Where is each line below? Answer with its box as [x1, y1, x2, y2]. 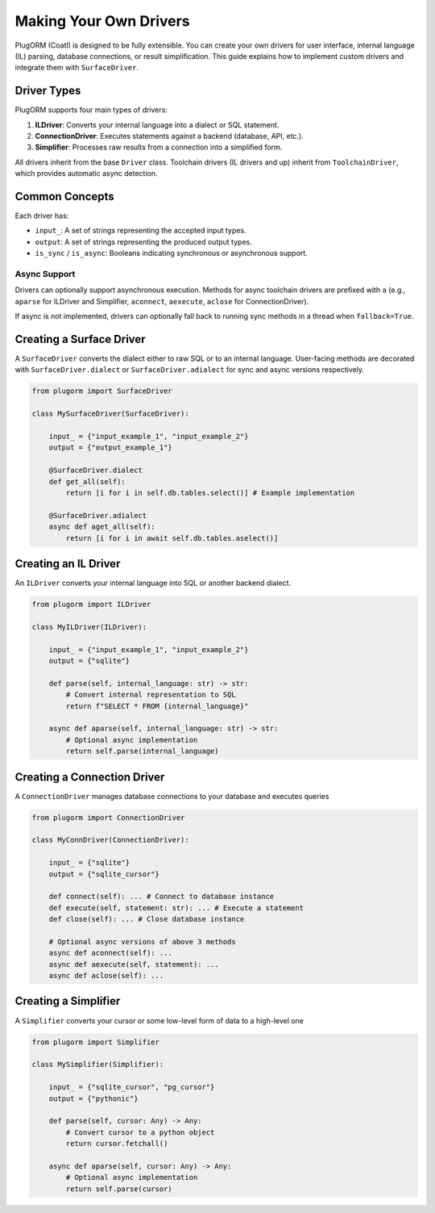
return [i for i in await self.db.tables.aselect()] [65, 533, 279, 542]
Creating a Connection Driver [14, 770, 165, 784]
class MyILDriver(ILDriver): [31, 622, 147, 631]
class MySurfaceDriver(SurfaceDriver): [31, 409, 189, 419]
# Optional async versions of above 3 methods [48, 937, 237, 946]
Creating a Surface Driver [14, 333, 146, 346]
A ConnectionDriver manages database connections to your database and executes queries [14, 791, 329, 801]
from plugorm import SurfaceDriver [31, 387, 172, 395]
